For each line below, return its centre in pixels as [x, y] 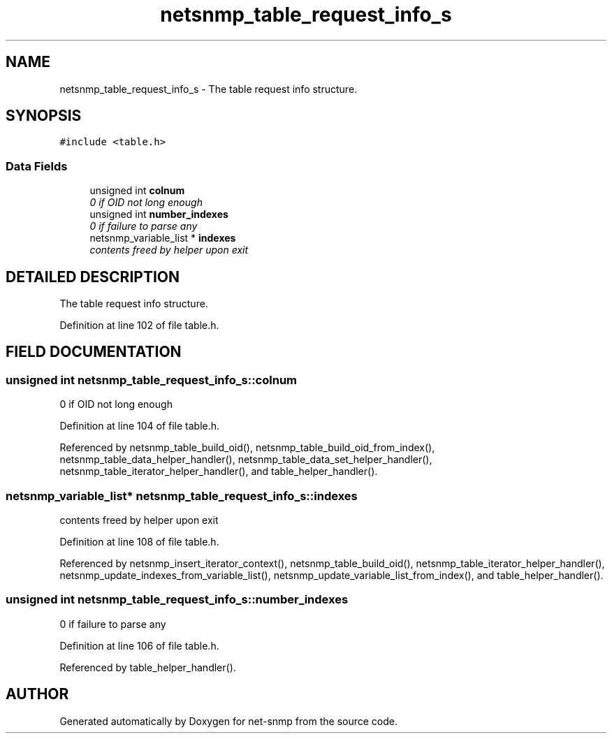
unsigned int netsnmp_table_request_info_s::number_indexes [177, 600]
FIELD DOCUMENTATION [94, 352]
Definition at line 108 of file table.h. [139, 542]
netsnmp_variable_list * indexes [163, 238]
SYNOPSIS [44, 116]
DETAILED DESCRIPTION [93, 277]
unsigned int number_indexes [159, 214]
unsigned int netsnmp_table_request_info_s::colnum [152, 380]
